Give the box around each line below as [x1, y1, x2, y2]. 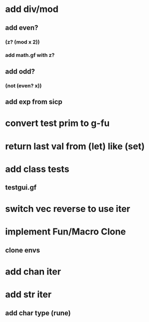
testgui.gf [5, 183, 36, 192]
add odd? [5, 67, 35, 75]
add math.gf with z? [5, 51, 55, 58]
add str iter [5, 289, 51, 300]
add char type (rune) [5, 308, 71, 317]
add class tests [5, 163, 69, 174]
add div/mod [5, 3, 58, 15]
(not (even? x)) [5, 82, 42, 89]
